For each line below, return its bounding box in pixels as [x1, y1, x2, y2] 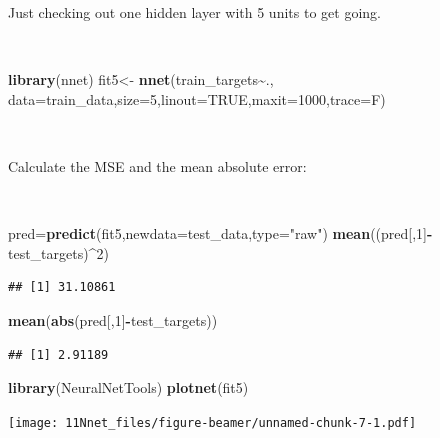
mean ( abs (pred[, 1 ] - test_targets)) [8, 309, 218, 330]
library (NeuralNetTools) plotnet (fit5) [8, 377, 249, 398]
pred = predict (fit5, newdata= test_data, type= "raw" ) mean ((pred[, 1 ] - [8, 223, 433, 244]
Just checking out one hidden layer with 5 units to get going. [8, 2, 381, 22]
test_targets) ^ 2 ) [8, 242, 109, 263]
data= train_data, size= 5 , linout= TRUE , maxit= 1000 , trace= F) [8, 88, 386, 109]
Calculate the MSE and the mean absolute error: [8, 155, 307, 176]
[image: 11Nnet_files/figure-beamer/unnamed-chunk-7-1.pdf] [8, 415, 417, 430]
